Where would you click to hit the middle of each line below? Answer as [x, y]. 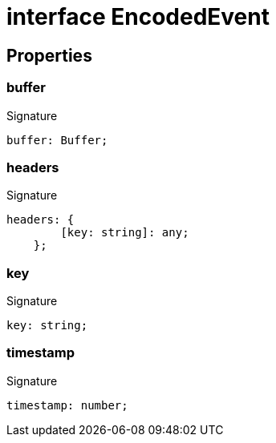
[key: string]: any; [125, 233]
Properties [49, 55]
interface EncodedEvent [138, 17]
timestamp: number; [67, 405]
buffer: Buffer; [57, 140]
